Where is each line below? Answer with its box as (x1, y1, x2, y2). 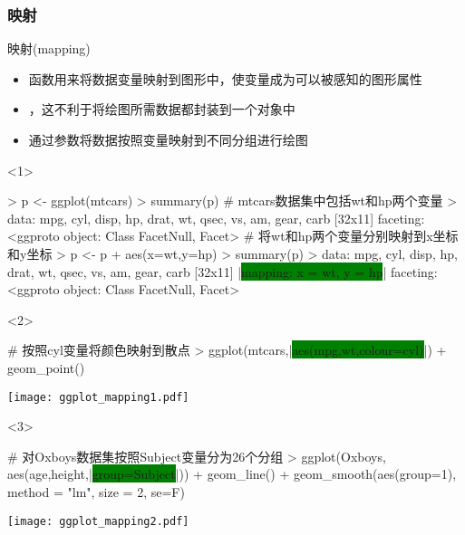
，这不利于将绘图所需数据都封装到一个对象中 (28, 100, 295, 119)
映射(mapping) (7, 39, 91, 58)
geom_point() (7, 358, 85, 377)
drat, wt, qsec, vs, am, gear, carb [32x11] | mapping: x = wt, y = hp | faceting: (7, 262, 438, 281)
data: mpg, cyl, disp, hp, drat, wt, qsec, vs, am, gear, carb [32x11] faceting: (7, 208, 425, 227)
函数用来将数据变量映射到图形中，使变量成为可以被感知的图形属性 (28, 69, 422, 88)
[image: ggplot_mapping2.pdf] (7, 514, 189, 528)
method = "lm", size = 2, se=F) (7, 482, 185, 501)
